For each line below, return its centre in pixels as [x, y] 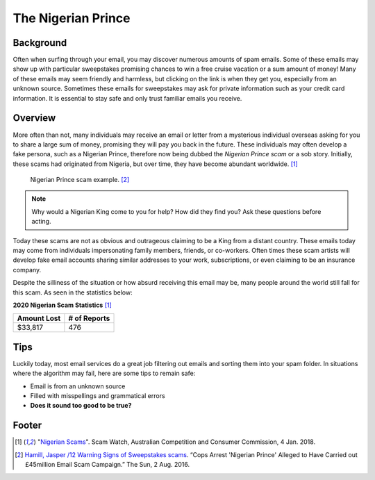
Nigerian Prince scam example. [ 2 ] [80, 180]
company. [27, 270]
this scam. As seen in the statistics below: [73, 292]
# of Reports [89, 318]
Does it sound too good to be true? [81, 406]
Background [40, 43]
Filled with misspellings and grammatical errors [98, 396]
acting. [41, 222]
